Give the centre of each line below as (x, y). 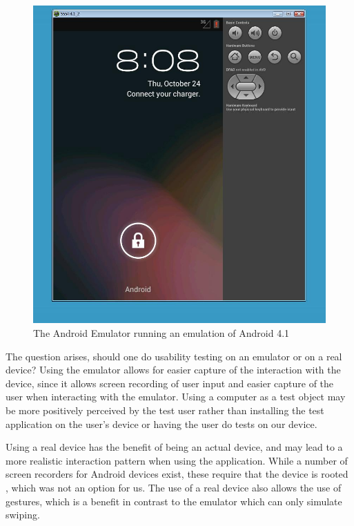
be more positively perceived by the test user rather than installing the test (165, 410)
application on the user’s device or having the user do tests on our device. (161, 423)
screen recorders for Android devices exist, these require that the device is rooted (177, 474)
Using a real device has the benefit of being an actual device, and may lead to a (174, 447)
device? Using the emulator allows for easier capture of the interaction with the (173, 370)
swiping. (23, 515)
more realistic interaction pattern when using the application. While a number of (177, 460)
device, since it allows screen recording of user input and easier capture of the (170, 383)
